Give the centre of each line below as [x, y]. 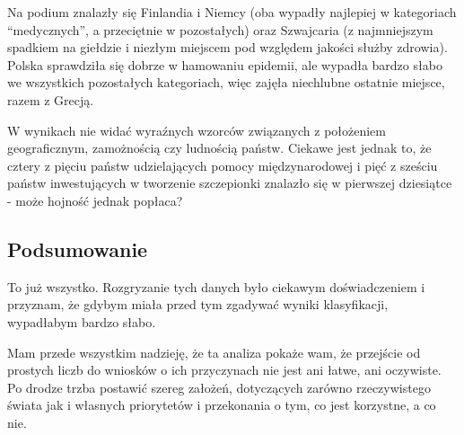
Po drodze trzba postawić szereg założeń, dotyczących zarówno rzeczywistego [219, 387]
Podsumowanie [78, 249]
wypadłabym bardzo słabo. [82, 321]
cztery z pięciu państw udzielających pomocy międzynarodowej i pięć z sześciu [223, 165]
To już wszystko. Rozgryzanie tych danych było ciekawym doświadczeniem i [216, 286]
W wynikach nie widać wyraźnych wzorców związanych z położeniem [197, 130]
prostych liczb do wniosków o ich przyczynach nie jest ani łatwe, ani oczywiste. [224, 370]
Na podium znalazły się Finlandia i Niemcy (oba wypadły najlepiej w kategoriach [232, 12]
